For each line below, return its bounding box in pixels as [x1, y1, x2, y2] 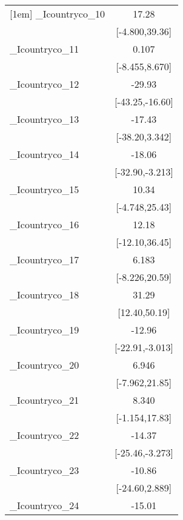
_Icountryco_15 [10, 182, 79, 196]
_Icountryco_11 [10, 42, 79, 56]
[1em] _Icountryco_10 [10, 7, 105, 21]
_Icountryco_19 [10, 323, 79, 337]
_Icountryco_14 [10, 147, 79, 161]
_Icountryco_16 [10, 217, 79, 231]
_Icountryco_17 [10, 252, 79, 266]
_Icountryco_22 [10, 428, 79, 442]
